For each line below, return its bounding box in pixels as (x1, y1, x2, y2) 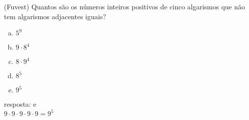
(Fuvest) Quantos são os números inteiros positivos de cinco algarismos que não (4, 1, 245, 11)
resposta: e (4, 99, 37, 109)
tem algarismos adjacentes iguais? (4, 11, 106, 21)
